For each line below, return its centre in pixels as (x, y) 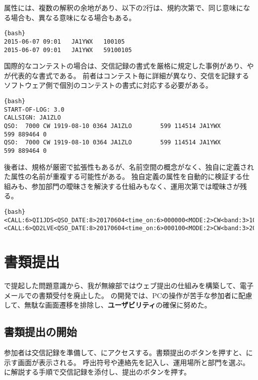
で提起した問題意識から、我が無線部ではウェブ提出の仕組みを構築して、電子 (129, 285)
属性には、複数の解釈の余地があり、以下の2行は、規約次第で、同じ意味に (124, 7)
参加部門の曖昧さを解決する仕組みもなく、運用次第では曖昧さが (136, 186)
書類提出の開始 (40, 332)
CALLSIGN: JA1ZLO (32, 118)
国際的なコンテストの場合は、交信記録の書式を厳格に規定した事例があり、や (129, 66)
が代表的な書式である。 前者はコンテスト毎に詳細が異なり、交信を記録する (127, 75)
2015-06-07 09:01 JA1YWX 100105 (64, 41)
